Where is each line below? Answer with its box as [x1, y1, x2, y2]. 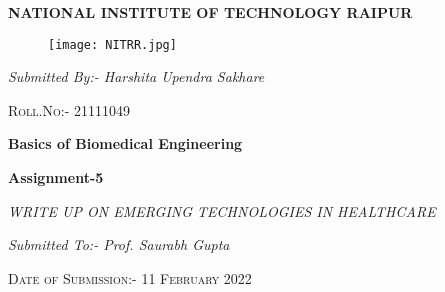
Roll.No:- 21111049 [8, 99, 130, 120]
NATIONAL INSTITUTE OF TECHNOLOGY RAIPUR [8, 2, 413, 22]
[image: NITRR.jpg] [48, 37, 177, 52]
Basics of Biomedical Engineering [8, 133, 243, 154]
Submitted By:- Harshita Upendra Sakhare [8, 66, 265, 87]
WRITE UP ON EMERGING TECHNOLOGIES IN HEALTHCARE [8, 200, 436, 221]
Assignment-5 [8, 167, 104, 188]
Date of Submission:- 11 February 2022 [8, 267, 252, 288]
